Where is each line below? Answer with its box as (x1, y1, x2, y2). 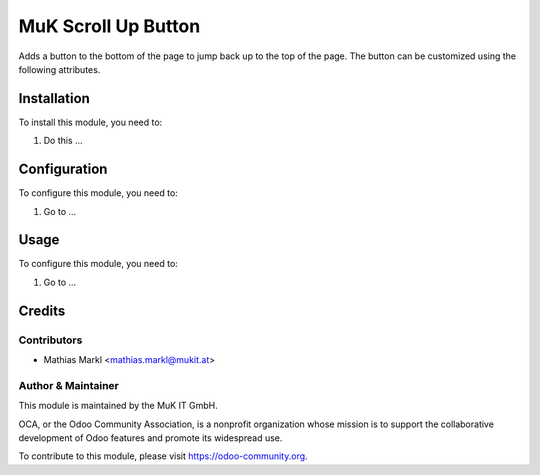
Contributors (18, 333, 83, 347)
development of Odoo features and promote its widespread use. (18, 431, 283, 444)
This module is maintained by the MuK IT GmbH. (18, 400, 219, 412)
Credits (18, 302, 66, 319)
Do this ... (43, 135, 84, 147)
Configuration (18, 161, 108, 178)
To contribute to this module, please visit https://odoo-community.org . (18, 450, 309, 462)
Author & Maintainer (18, 378, 119, 392)
